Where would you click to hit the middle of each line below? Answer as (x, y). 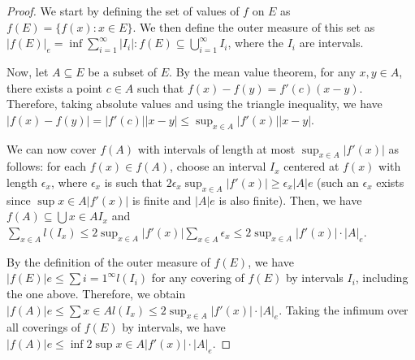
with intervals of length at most (216, 148)
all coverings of (44, 327)
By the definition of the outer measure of (108, 261)
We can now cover (52, 148)
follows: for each (47, 166)
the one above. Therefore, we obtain (96, 293)
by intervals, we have (174, 327)
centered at (311, 166)
